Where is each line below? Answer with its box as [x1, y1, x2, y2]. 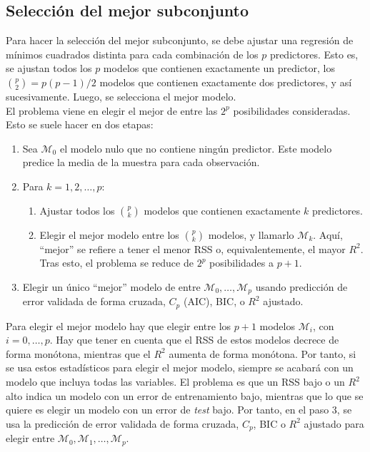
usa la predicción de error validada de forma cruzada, [6, 416, 239, 431]
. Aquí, [313, 227, 343, 242]
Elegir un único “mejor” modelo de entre [22, 279, 201, 294]
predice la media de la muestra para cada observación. [22, 155, 260, 170]
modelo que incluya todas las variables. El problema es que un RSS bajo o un [6, 374, 345, 389]
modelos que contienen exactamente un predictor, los [103, 61, 336, 76]
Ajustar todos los [39, 202, 115, 217]
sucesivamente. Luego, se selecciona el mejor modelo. [6, 88, 236, 103]
